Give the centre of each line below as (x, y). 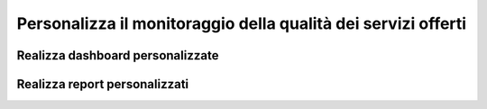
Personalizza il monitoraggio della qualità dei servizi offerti (242, 23)
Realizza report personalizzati (103, 84)
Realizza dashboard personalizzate (118, 55)
